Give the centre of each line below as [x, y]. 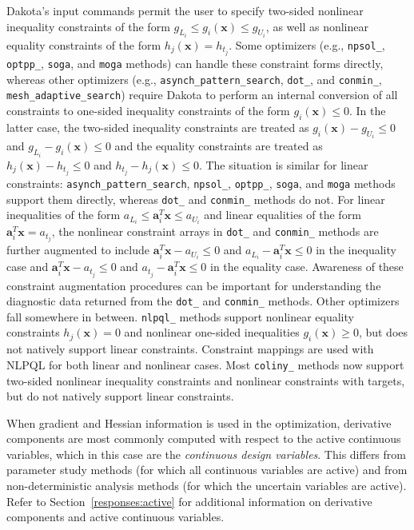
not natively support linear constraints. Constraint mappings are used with [190, 349]
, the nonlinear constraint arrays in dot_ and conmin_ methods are [215, 231]
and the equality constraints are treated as [219, 146]
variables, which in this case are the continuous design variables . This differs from [206, 454]
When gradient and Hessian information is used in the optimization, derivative [199, 422]
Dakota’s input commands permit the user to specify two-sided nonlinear [185, 10]
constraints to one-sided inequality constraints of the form [148, 111]
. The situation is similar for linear [283, 164]
